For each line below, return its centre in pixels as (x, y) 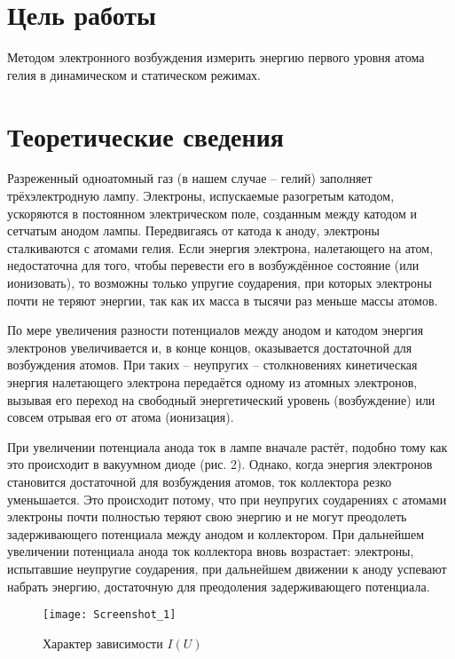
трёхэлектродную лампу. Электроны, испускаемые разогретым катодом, (201, 196)
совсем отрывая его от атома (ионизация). (121, 417)
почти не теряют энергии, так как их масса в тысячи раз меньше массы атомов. (223, 300)
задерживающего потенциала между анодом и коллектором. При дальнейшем (216, 533)
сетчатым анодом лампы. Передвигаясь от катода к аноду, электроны (193, 230)
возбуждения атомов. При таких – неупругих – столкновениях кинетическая (212, 365)
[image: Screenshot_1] (110, 615)
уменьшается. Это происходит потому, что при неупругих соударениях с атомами (227, 499)
